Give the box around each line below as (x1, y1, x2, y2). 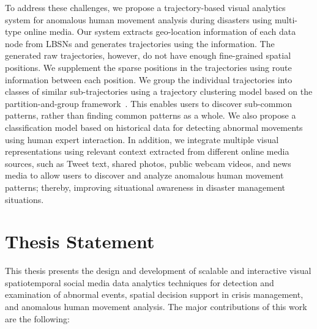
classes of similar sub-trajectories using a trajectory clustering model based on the (5, 85, 313, 98)
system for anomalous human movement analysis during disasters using (5, 13, 272, 26)
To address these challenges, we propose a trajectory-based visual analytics (5, 1, 286, 13)
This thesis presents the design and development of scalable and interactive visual (5, 264, 311, 277)
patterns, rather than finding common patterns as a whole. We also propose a (5, 109, 296, 122)
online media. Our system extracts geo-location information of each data (24, 25, 296, 38)
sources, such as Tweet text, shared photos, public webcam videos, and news (5, 157, 291, 169)
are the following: (5, 312, 70, 325)
